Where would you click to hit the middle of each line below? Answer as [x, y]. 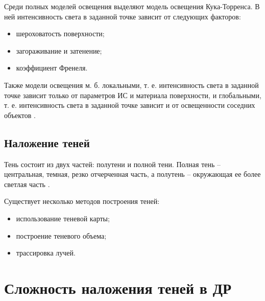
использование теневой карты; [63, 218]
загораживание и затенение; [59, 50]
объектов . [20, 115]
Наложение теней [47, 142]
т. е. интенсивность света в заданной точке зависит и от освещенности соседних [130, 105]
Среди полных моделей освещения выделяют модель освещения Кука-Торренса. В [132, 6]
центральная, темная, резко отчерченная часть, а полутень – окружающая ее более [132, 174]
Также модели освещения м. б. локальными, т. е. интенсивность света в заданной [131, 85]
